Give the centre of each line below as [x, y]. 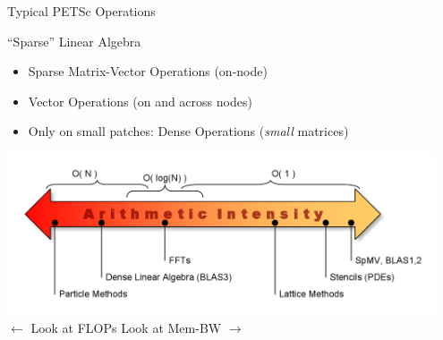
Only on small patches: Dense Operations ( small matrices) [188, 131]
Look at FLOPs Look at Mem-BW [126, 327]
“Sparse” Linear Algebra [74, 41]
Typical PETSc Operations [81, 11]
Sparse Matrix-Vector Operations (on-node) [148, 71]
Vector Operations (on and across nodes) [140, 101]
